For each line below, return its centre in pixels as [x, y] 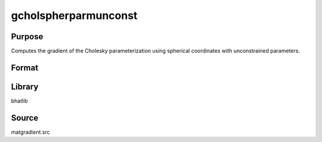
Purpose [27, 37]
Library [25, 86]
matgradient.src [30, 132]
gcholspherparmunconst [74, 15]
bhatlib [19, 100]
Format [25, 67]
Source [25, 118]
